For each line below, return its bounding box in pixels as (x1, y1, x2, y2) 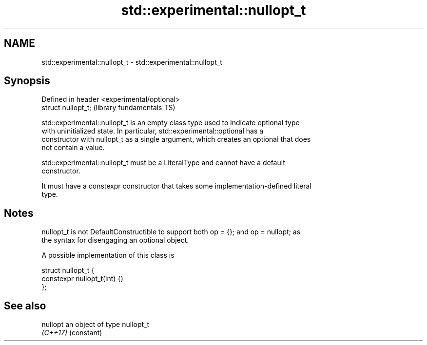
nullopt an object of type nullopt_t (41, 320, 150, 329)
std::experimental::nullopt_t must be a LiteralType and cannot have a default (41, 158, 285, 167)
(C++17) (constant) (41, 328, 102, 337)
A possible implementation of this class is (41, 251, 175, 260)
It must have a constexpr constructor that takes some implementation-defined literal (41, 182, 311, 191)
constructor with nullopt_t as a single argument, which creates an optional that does (41, 135, 311, 144)
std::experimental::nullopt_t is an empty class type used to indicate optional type (41, 118, 300, 127)
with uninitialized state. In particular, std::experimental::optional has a (41, 127, 264, 135)
